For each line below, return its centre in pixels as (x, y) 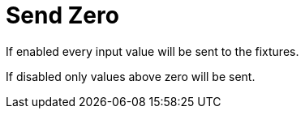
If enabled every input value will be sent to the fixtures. (152, 51)
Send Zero (62, 15)
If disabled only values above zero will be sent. (131, 76)
